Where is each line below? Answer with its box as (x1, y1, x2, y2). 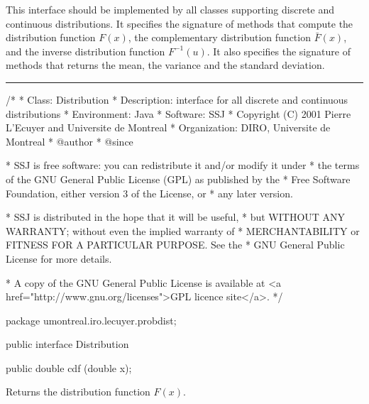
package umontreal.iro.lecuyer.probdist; (6, 312, 177, 327)
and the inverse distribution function (6, 43, 165, 58)
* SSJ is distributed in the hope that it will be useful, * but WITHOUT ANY (6, 209, 346, 224)
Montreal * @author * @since (6, 133, 133, 148)
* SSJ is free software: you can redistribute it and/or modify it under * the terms (6, 158, 360, 173)
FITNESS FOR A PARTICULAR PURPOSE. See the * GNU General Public (6, 237, 345, 252)
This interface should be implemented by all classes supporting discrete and (6, 2, 335, 16)
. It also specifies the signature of (206, 43, 351, 58)
